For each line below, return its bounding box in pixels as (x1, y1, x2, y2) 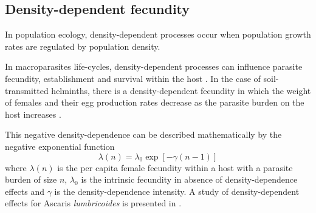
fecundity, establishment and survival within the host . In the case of (5, 72, 261, 84)
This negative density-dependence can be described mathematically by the (5, 128, 282, 141)
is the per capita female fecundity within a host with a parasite (57, 161, 293, 174)
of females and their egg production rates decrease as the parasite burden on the (5, 96, 304, 109)
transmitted (5, 84, 49, 96)
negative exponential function (5, 140, 115, 152)
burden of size (5, 173, 57, 186)
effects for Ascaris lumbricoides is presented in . (5, 197, 182, 209)
